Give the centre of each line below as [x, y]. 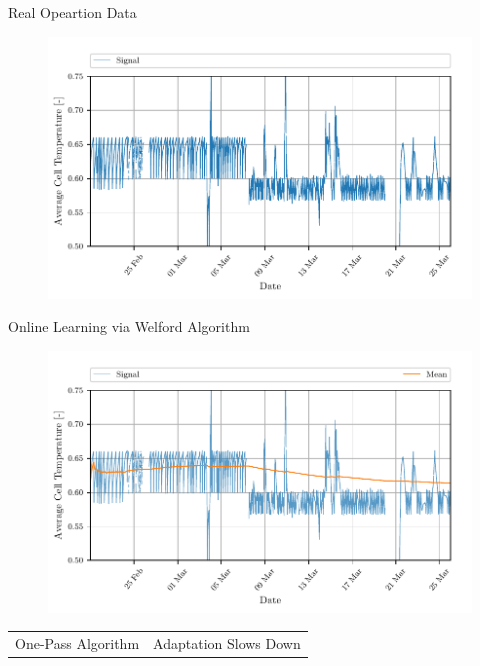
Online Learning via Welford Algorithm [129, 326]
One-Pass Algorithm [77, 643]
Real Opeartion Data [72, 12]
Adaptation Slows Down [227, 643]
